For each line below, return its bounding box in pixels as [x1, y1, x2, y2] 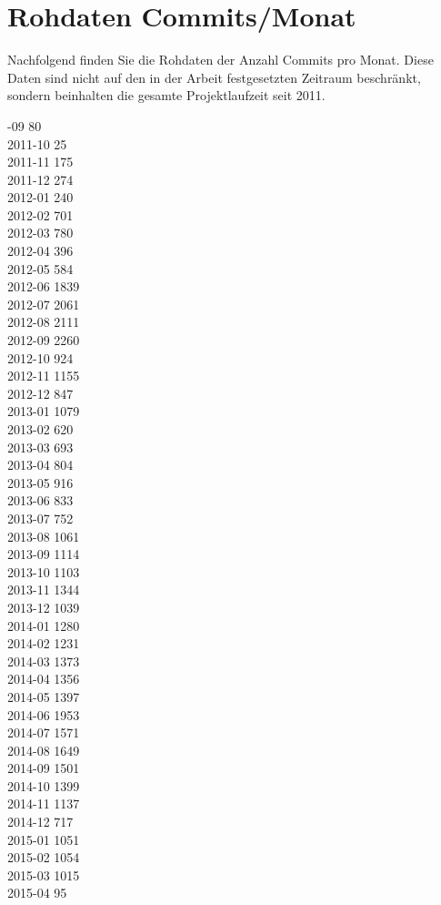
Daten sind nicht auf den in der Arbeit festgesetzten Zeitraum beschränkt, [7, 67, 421, 86]
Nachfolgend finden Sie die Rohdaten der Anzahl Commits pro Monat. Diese [7, 50, 434, 69]
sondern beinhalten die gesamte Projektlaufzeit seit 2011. [7, 86, 326, 105]
